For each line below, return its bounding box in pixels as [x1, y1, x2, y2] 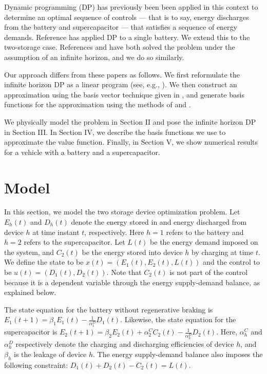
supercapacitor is [4, 326, 58, 337]
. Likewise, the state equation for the [120, 314, 236, 325]
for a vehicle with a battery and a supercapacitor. [4, 146, 160, 157]
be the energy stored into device [82, 246, 183, 257]
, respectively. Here [84, 226, 144, 237]
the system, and [4, 246, 54, 257]
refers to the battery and [166, 226, 244, 237]
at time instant [32, 226, 80, 237]
